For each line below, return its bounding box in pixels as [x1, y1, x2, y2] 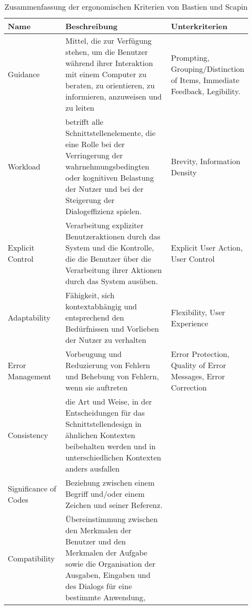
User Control [171, 253, 215, 264]
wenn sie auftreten [65, 382, 128, 393]
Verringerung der [65, 150, 123, 161]
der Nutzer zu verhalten [65, 334, 146, 345]
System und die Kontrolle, [65, 242, 154, 253]
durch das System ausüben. [65, 275, 158, 287]
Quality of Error [171, 359, 226, 371]
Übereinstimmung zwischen [65, 513, 158, 524]
